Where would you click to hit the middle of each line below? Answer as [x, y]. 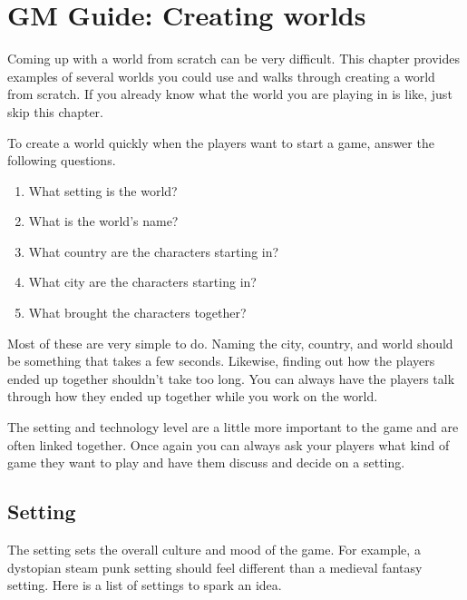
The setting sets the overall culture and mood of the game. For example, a [214, 550]
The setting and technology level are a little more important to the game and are [233, 427]
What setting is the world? [103, 190]
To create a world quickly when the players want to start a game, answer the [221, 142]
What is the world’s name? [103, 221]
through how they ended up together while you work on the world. [193, 396]
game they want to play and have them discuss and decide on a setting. [206, 462]
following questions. [62, 160]
